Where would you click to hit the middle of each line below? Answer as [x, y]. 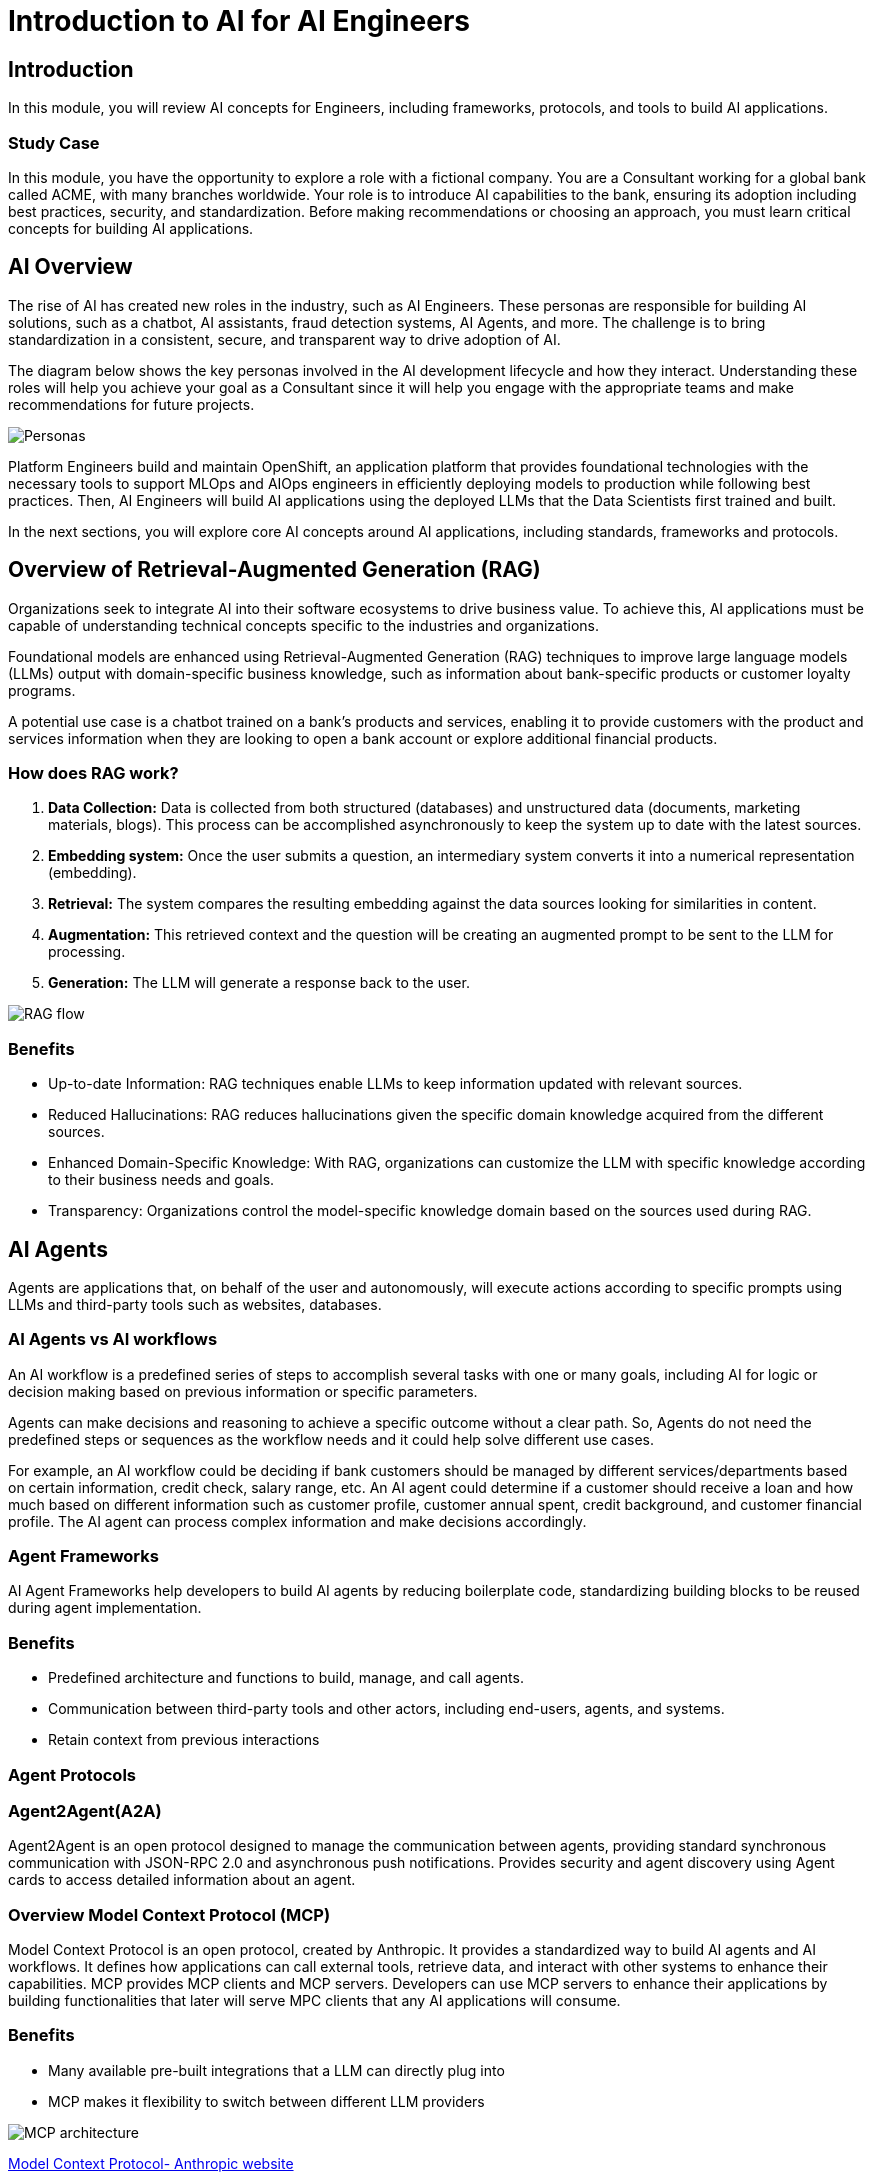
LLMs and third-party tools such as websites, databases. [195, 1304]
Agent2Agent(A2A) [85, 1810]
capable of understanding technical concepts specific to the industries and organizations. [304, 625]
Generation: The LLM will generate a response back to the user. [259, 983]
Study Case [54, 142]
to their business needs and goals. [161, 1180]
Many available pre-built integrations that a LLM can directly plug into [276, 2070]
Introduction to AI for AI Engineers [239, 21]
